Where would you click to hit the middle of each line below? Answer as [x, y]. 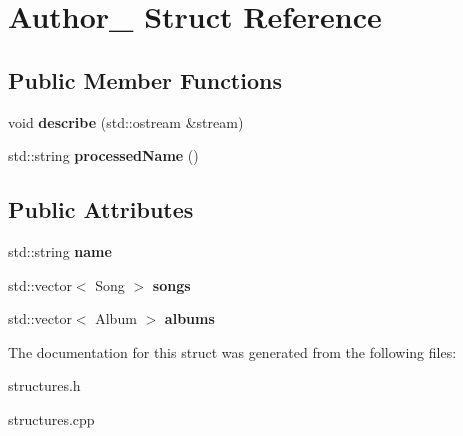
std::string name [60, 250]
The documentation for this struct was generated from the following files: [232, 351]
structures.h [44, 385]
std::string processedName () [103, 155]
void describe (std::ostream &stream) [126, 121]
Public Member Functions [145, 79]
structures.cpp [51, 418]
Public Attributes [101, 209]
